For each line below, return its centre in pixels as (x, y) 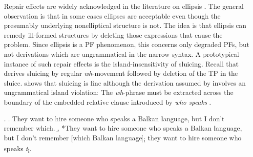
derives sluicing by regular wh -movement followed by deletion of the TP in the (121, 73)
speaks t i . (18, 149)
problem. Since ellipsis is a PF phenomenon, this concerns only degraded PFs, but (127, 44)
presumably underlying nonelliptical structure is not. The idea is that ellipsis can (125, 25)
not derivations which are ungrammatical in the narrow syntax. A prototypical (122, 54)
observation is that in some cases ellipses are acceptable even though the (112, 15)
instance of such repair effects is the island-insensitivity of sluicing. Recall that (121, 63)
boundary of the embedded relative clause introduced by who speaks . (108, 101)
